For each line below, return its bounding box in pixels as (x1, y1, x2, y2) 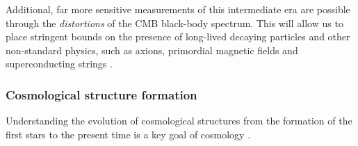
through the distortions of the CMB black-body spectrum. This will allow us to (6, 15, 343, 30)
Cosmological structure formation (6, 86, 197, 103)
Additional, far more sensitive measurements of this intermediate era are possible (6, 2, 350, 16)
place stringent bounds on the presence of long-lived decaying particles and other (6, 29, 350, 44)
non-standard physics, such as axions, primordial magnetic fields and (6, 42, 298, 57)
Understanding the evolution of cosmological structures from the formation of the (6, 113, 352, 128)
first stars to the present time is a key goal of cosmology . (6, 127, 251, 141)
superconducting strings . (6, 56, 113, 71)
